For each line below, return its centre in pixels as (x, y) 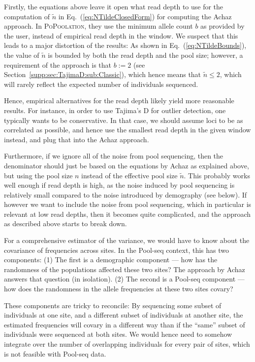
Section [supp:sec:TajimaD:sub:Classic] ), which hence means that (103, 74)
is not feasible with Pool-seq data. (55, 353)
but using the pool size (38, 175)
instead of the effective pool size (129, 175)
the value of (22, 55)
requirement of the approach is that (58, 64)
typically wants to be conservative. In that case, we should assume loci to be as (124, 120)
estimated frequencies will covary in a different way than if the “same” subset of (125, 324)
